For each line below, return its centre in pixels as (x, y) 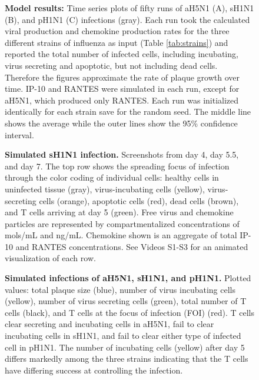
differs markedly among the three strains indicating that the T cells (127, 359)
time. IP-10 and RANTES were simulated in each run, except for (122, 89)
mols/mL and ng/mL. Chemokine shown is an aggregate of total (121, 235)
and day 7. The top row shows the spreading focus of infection (117, 166)
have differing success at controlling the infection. (94, 370)
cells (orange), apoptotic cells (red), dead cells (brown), (139, 200)
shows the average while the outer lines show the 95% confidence (121, 123)
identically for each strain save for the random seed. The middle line (128, 111)
